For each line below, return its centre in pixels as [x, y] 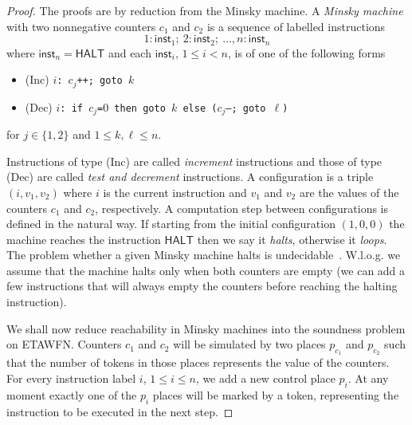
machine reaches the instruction [84, 239]
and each [129, 52]
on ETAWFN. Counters [64, 344]
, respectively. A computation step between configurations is [242, 208]
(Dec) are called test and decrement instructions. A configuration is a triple [190, 177]
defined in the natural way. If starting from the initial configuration [171, 224]
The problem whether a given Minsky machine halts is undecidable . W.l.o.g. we [204, 255]
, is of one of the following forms [307, 52]
